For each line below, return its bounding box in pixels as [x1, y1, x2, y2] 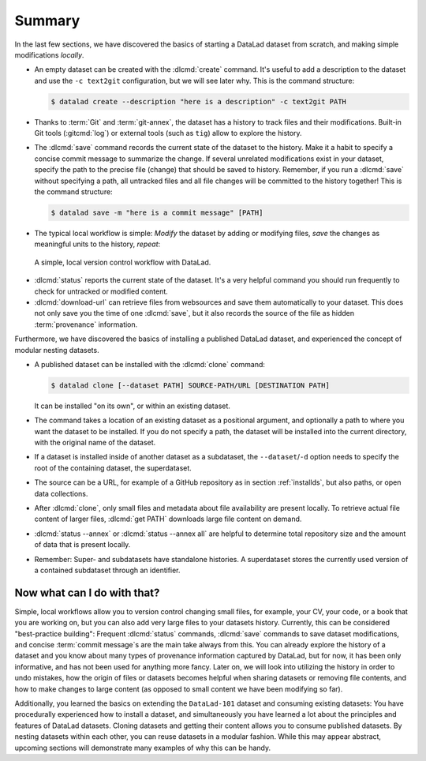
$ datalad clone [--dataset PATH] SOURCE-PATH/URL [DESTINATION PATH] [50, 380, 331, 390]
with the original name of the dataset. [34, 438, 156, 448]
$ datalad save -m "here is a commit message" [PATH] [50, 208, 263, 217]
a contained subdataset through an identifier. [34, 565, 181, 575]
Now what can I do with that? [14, 586, 160, 599]
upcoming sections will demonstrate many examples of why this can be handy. [14, 743, 271, 752]
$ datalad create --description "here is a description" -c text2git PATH [50, 97, 347, 106]
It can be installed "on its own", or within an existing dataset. [34, 401, 230, 410]
